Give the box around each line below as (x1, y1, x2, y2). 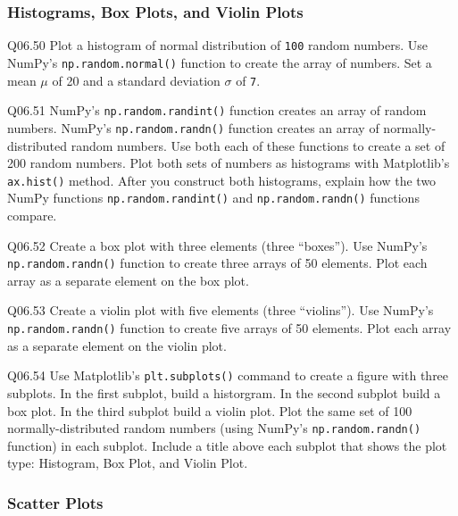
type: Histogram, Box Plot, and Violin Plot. (7, 454, 248, 472)
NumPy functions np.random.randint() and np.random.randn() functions (7, 188, 420, 207)
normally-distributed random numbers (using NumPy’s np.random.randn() (7, 419, 421, 437)
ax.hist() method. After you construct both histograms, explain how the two (7, 171, 437, 189)
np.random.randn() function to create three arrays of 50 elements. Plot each (7, 254, 428, 272)
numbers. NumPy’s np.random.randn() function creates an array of (7, 118, 379, 137)
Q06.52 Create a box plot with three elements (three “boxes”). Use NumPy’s (7, 236, 428, 254)
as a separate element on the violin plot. (7, 336, 227, 354)
